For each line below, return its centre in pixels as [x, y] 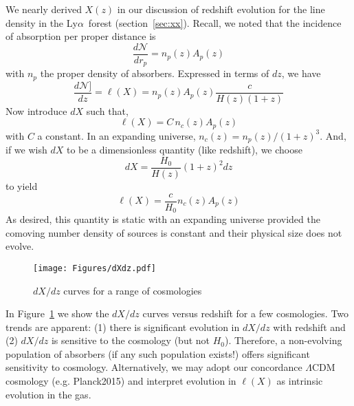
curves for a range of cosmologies [133, 290]
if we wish [26, 150]
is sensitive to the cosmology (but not [131, 340]
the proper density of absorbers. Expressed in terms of [155, 73]
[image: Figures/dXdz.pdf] [95, 268]
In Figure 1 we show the [57, 313]
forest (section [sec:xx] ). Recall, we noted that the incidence [215, 22]
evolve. [20, 246]
